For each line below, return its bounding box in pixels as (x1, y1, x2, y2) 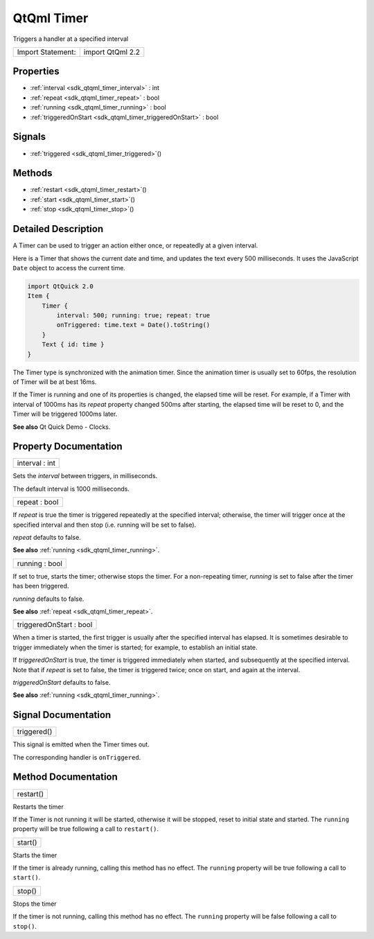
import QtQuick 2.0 (27, 282, 93, 290)
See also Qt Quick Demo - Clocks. (12, 423, 111, 431)
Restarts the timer (12, 802, 64, 811)
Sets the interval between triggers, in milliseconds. (12, 472, 158, 480)
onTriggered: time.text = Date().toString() (56, 321, 211, 329)
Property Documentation (12, 441, 123, 453)
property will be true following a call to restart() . (12, 825, 159, 833)
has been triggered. (12, 582, 69, 590)
